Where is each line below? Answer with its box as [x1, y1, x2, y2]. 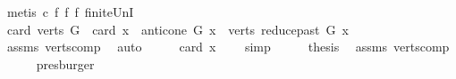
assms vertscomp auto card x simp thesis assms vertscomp [6, 37, 450, 56]
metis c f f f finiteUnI [6, 3, 134, 20]
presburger [36, 54, 95, 73]
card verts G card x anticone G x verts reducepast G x [6, 20, 349, 38]
